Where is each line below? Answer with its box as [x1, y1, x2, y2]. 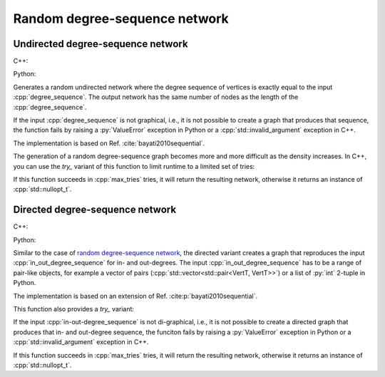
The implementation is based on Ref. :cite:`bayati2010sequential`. [13, 139, 205, 148]
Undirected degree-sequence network [13, 38, 188, 50]
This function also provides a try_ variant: [13, 305, 135, 313]
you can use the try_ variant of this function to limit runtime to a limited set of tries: [13, 162, 255, 170]
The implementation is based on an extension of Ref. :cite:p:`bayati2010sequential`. [13, 291, 258, 300]
